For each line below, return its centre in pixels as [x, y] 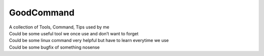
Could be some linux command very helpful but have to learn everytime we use [89, 41]
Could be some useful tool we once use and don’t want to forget [74, 33]
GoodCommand [42, 13]
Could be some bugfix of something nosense [55, 47]
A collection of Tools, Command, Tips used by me [59, 27]
